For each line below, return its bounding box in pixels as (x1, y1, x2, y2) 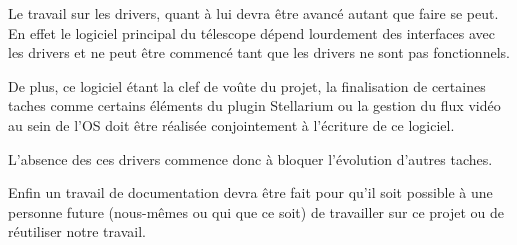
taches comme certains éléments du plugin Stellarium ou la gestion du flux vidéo (8, 95, 501, 116)
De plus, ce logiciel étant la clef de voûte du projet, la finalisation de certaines (8, 75, 486, 96)
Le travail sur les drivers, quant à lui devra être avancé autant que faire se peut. (8, 3, 499, 23)
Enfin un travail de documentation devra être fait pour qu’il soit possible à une (8, 182, 493, 203)
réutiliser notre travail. (8, 221, 146, 242)
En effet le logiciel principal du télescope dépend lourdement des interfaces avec (8, 22, 496, 43)
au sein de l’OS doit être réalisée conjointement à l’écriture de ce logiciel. (8, 114, 455, 135)
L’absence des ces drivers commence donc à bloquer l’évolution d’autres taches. (8, 148, 493, 169)
